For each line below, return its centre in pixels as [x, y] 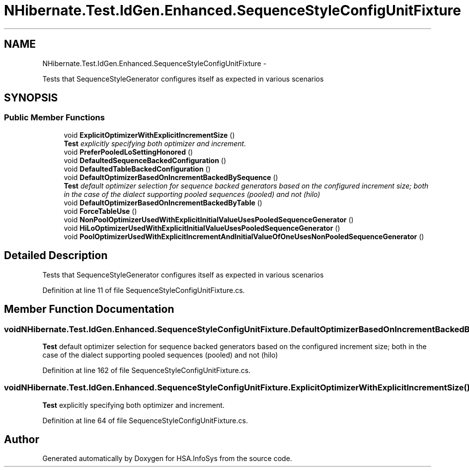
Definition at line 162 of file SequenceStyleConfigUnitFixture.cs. [147, 370]
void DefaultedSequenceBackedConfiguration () [145, 160]
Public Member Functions [54, 118]
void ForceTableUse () [100, 211]
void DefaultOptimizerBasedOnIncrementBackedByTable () [163, 202]
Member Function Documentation [89, 309]
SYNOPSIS [31, 98]
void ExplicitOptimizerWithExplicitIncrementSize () [149, 135]
